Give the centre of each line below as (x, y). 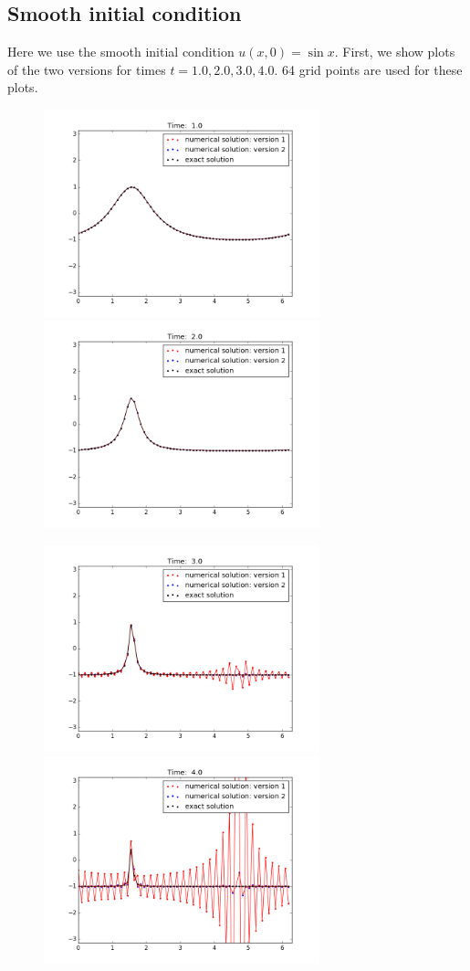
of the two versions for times (87, 69)
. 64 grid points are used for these (368, 69)
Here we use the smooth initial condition (121, 52)
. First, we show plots (395, 52)
